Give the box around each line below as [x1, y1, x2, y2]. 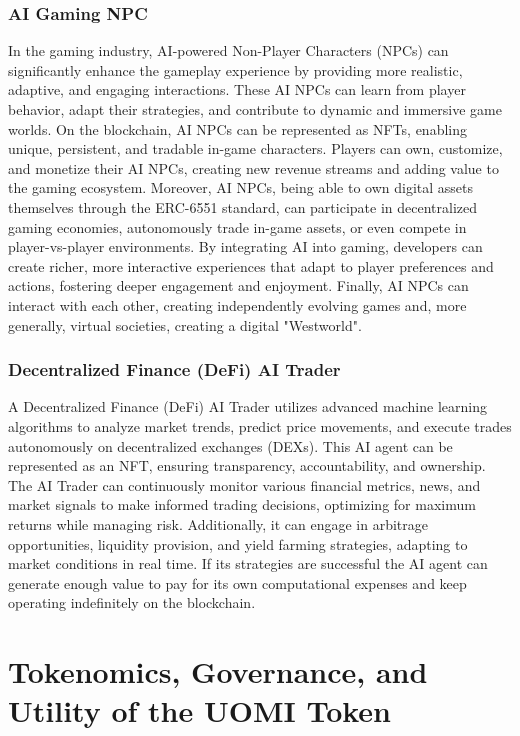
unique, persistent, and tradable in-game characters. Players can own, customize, [8, 138, 503, 159]
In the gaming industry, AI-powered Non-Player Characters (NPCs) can [8, 40, 449, 61]
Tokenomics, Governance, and [8, 651, 428, 692]
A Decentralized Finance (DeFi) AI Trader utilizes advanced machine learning [8, 396, 487, 417]
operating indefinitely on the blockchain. [8, 592, 256, 613]
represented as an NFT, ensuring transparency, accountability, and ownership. [8, 455, 486, 476]
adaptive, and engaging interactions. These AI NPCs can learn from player [8, 79, 466, 100]
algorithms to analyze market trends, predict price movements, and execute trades [8, 415, 512, 436]
